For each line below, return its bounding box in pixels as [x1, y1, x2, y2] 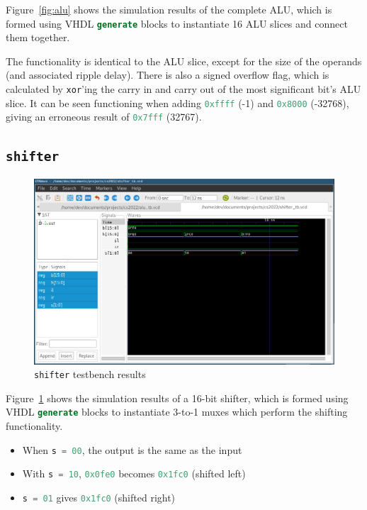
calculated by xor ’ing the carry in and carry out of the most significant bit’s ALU [6, 82, 361, 96]
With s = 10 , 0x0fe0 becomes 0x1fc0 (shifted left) [22, 466, 246, 481]
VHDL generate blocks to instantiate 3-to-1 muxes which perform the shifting [6, 404, 348, 419]
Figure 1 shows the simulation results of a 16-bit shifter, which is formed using [6, 390, 349, 405]
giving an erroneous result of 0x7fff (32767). [6, 109, 202, 124]
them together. [6, 30, 70, 45]
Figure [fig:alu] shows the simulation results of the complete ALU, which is [6, 2, 332, 16]
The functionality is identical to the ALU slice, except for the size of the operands [6, 53, 362, 68]
